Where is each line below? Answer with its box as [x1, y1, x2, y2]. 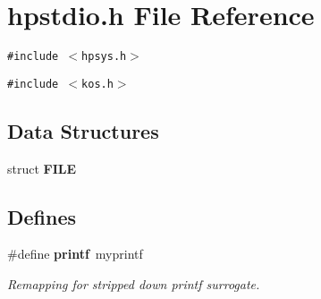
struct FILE [7, 158, 77, 177]
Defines [7, 202, 77, 230]
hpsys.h [81, 50, 127, 64]
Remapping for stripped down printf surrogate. [7, 275, 260, 294]
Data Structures [7, 116, 159, 144]
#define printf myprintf [7, 244, 143, 263]
